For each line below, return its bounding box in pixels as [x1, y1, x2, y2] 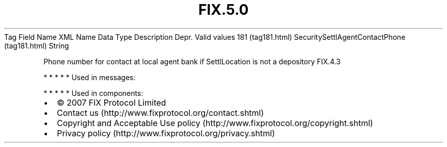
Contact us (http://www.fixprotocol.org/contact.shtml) [57, 107, 264, 118]
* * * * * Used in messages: [43, 72, 136, 82]
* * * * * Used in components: [43, 88, 143, 97]
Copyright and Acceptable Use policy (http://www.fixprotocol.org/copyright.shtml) [57, 117, 374, 128]
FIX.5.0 [198, 1, 249, 18]
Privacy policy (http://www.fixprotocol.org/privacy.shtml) [57, 128, 275, 138]
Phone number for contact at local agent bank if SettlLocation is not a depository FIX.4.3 [43, 57, 341, 66]
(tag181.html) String [4, 41, 69, 50]
